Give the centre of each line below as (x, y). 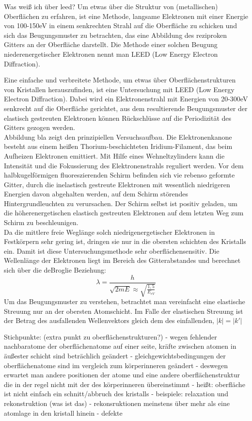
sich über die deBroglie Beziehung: (55, 270)
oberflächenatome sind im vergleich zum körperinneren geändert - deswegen (116, 365)
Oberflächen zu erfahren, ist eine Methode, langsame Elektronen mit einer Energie (126, 16)
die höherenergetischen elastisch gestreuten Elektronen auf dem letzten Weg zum (124, 213)
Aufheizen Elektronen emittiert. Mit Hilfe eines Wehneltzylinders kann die (114, 155)
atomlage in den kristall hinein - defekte (63, 413)
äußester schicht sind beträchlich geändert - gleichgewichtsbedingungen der (115, 356)
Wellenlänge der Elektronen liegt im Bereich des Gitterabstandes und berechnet (122, 260)
